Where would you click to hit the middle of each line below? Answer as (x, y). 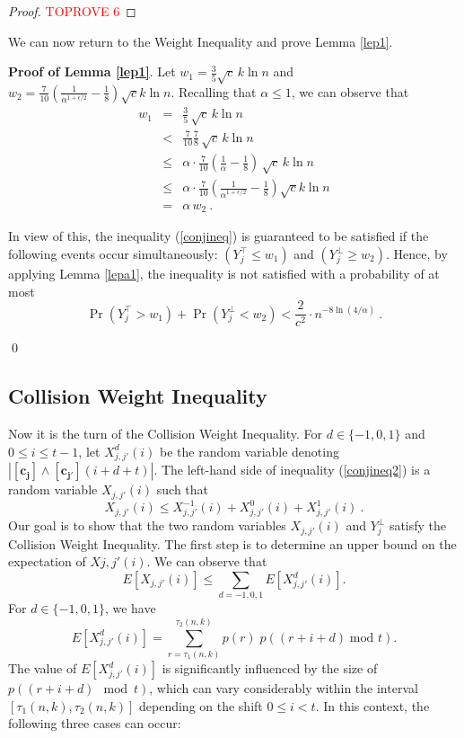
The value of (43, 668)
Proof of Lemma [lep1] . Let (92, 71)
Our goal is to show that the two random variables (147, 525)
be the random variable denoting (250, 451)
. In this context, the (372, 705)
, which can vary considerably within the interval (284, 688)
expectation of (47, 561)
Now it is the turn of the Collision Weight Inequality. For (166, 434)
